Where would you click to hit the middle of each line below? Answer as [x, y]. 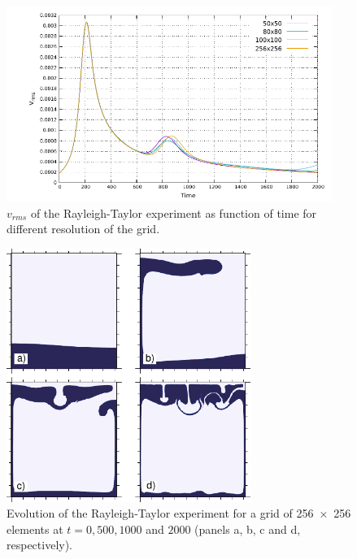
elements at [35, 529]
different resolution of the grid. [83, 229]
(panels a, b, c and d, [248, 529]
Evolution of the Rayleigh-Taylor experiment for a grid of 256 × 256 [179, 513]
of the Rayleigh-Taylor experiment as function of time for [174, 212]
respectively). [40, 545]
